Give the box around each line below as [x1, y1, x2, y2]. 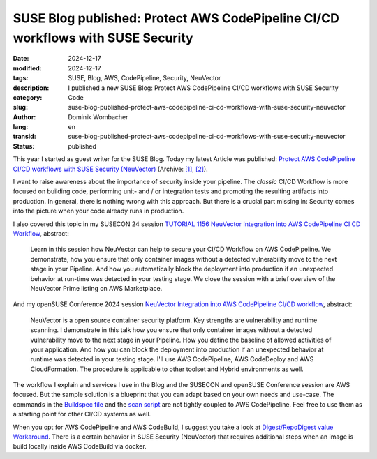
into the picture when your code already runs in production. [13, 206, 184, 216]
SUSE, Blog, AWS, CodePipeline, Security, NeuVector [68, 74, 221, 82]
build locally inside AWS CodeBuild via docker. [13, 442, 147, 451]
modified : [13, 63, 42, 73]
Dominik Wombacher [68, 112, 128, 121]
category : [13, 93, 43, 101]
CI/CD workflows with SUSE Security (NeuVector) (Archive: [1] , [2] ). [13, 165, 209, 173]
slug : [13, 103, 28, 112]
